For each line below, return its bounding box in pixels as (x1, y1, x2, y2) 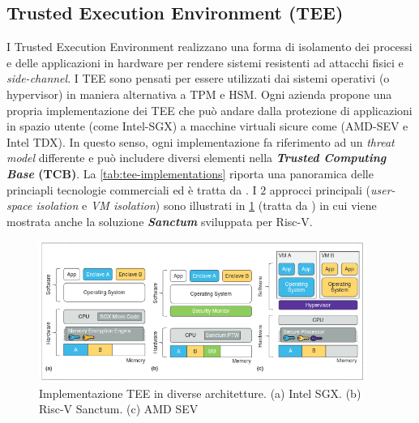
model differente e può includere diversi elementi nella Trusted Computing (6, 149, 387, 166)
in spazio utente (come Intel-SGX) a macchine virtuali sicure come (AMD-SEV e (6, 117, 408, 135)
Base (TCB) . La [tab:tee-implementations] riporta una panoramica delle (6, 164, 374, 182)
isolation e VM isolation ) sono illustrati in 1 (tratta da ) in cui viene (36, 197, 377, 214)
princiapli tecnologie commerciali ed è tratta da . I (6, 181, 257, 198)
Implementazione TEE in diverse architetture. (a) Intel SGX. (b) (39, 384, 361, 401)
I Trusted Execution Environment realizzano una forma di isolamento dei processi (6, 38, 413, 55)
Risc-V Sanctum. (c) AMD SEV (39, 400, 199, 417)
